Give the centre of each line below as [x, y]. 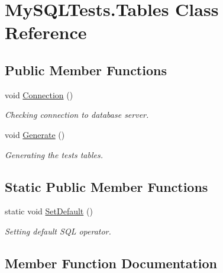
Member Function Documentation [111, 263]
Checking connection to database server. [77, 115]
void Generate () [35, 134]
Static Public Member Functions [106, 186]
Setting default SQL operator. [58, 231]
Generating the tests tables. [54, 154]
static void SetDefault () [49, 211]
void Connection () [39, 94]
